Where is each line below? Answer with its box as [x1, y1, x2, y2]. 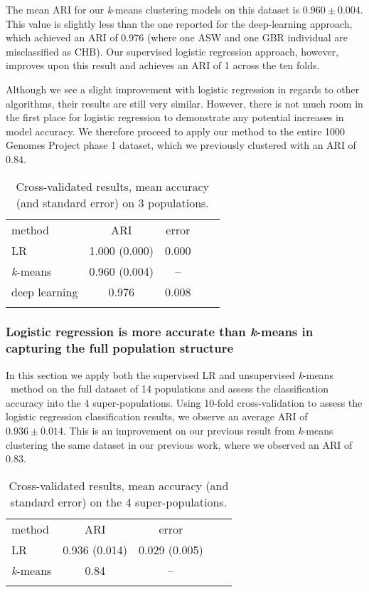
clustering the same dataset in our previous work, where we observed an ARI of [6, 437, 353, 452]
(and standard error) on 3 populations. [16, 194, 209, 211]
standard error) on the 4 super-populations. [10, 493, 228, 510]
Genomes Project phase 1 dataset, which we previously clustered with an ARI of [6, 137, 356, 152]
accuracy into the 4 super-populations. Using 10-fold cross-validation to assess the [6, 395, 363, 410]
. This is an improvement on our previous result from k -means [63, 423, 333, 438]
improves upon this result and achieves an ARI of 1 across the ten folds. [6, 58, 320, 73]
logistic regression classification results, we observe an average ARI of [6, 409, 308, 424]
